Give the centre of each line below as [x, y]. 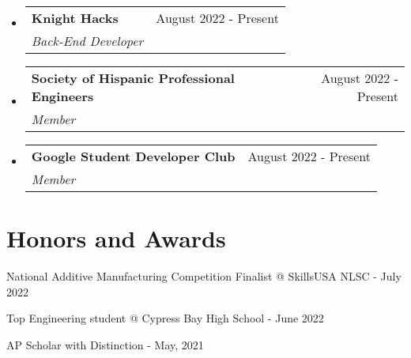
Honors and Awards [116, 238]
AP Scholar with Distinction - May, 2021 [105, 344]
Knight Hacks [75, 18]
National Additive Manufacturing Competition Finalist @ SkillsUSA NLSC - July [204, 276]
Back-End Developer [87, 41]
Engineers [62, 96]
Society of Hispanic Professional [133, 78]
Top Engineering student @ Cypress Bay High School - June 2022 [165, 318]
